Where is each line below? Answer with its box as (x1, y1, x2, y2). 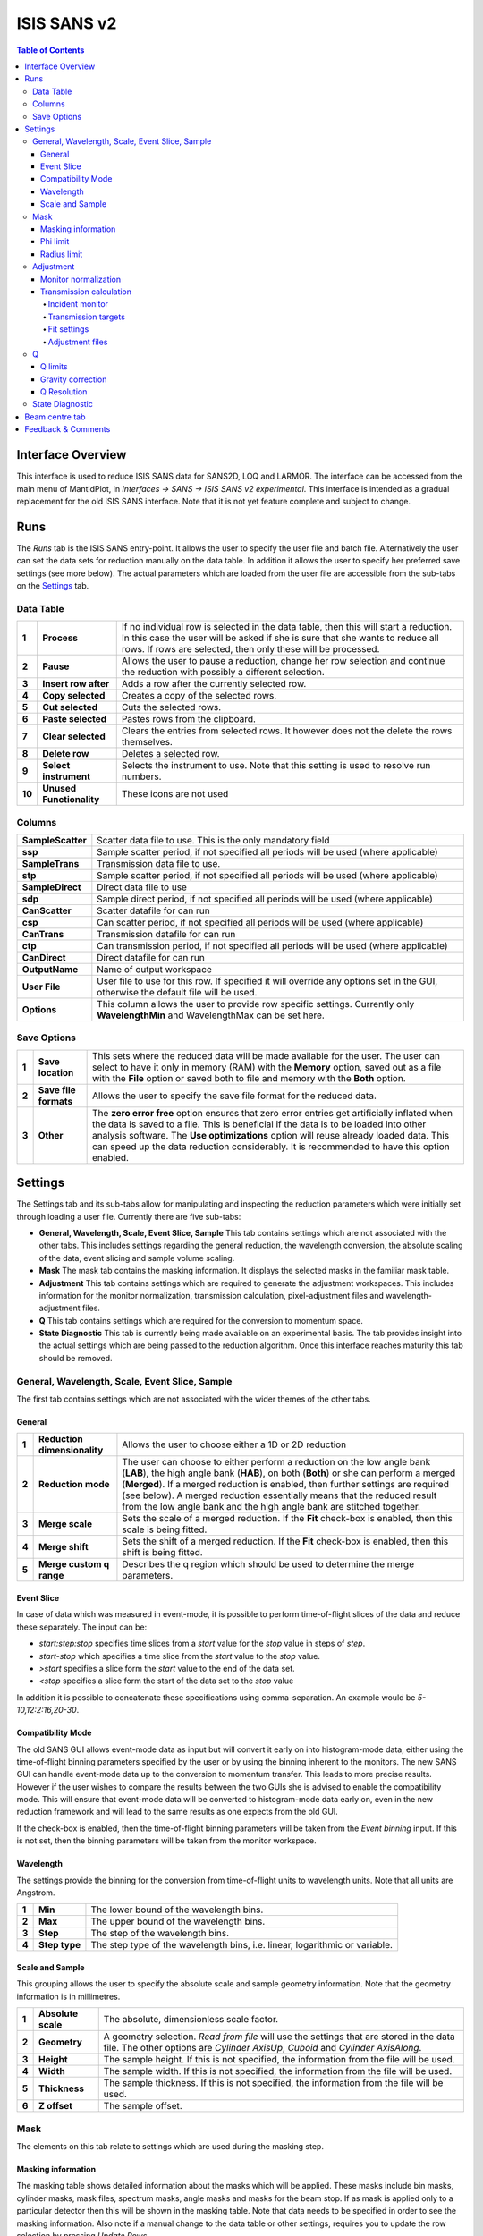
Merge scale (38, 1518, 93, 1530)
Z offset (38, 2100, 73, 2113)
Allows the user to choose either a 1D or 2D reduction (122, 1438, 347, 1451)
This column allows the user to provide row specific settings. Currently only (97, 997, 415, 1010)
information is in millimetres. (16, 1991, 121, 2002)
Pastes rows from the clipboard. (121, 713, 257, 725)
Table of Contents (16, 45, 85, 55)
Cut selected (41, 701, 98, 714)
